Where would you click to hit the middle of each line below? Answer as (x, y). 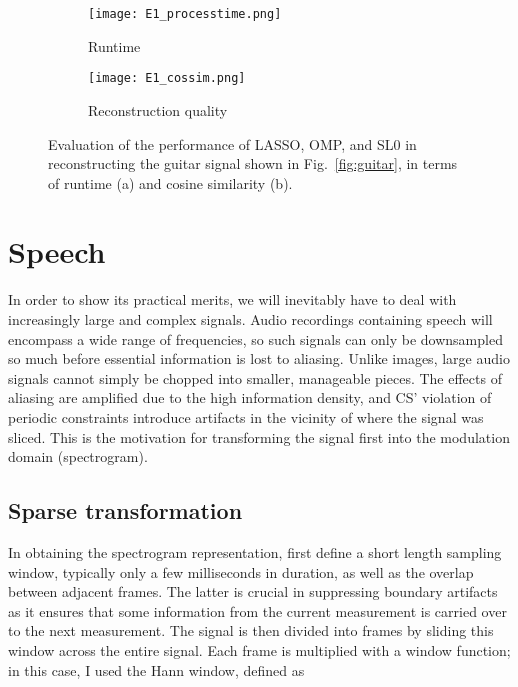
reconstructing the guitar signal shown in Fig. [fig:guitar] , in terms (253, 163)
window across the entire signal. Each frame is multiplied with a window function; (259, 649)
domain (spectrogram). (78, 456)
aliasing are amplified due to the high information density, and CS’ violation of (250, 397)
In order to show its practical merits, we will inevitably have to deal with (232, 299)
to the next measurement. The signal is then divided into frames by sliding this (251, 630)
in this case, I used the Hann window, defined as (156, 669)
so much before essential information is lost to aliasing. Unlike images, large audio (259, 358)
